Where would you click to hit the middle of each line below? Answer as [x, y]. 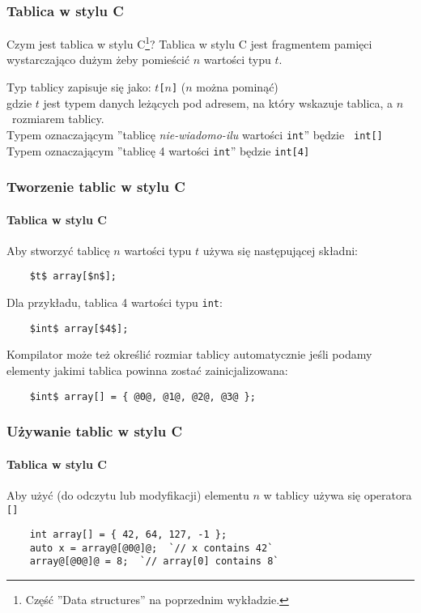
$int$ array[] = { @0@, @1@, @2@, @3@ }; [142, 396]
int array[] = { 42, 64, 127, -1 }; [128, 535]
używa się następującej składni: [280, 250]
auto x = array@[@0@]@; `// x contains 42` [151, 548]
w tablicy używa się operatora [338, 494]
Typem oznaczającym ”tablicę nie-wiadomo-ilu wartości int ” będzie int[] [195, 134]
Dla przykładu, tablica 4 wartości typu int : [115, 302]
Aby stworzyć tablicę [58, 250]
